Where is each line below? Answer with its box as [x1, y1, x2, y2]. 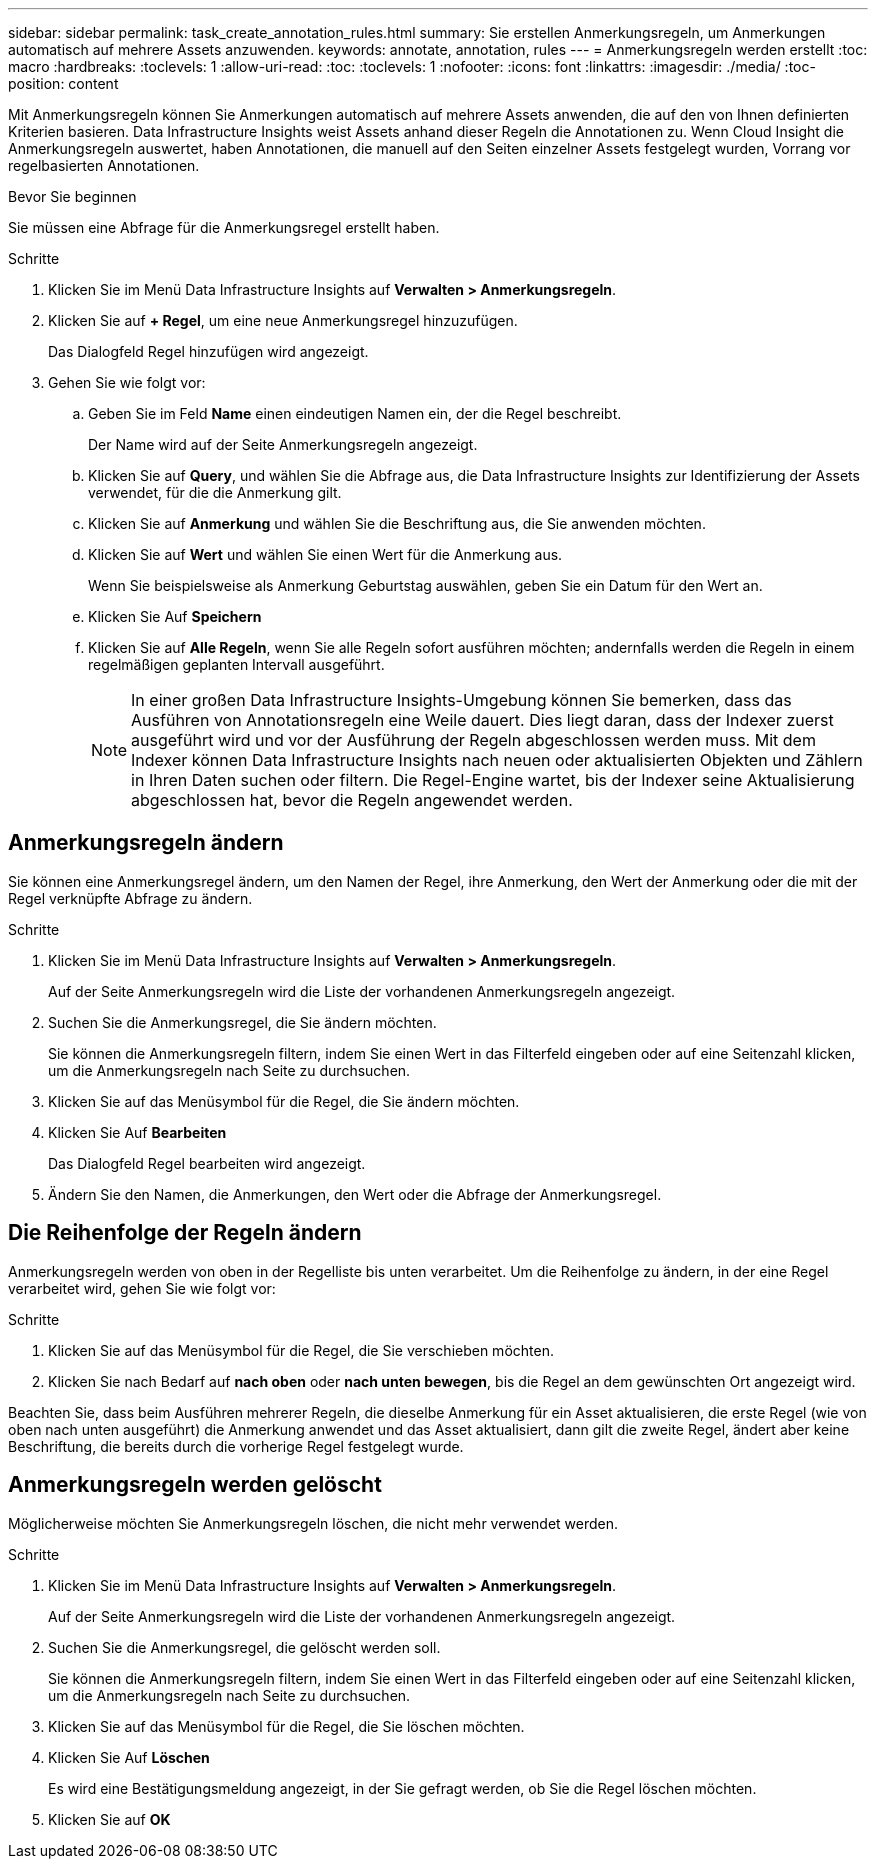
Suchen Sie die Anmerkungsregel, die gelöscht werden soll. [48, 1638, 441, 1656]
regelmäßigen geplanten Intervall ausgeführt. [88, 656, 385, 673]
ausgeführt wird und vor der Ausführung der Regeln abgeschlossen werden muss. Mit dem [131, 730, 816, 750]
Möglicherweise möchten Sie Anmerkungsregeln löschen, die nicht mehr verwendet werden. [8, 1514, 619, 1532]
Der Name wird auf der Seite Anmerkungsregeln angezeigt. [88, 436, 478, 453]
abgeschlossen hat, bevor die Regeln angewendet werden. [131, 790, 573, 810]
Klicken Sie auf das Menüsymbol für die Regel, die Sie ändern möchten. [48, 1092, 520, 1110]
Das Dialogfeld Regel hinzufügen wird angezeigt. [48, 343, 369, 360]
